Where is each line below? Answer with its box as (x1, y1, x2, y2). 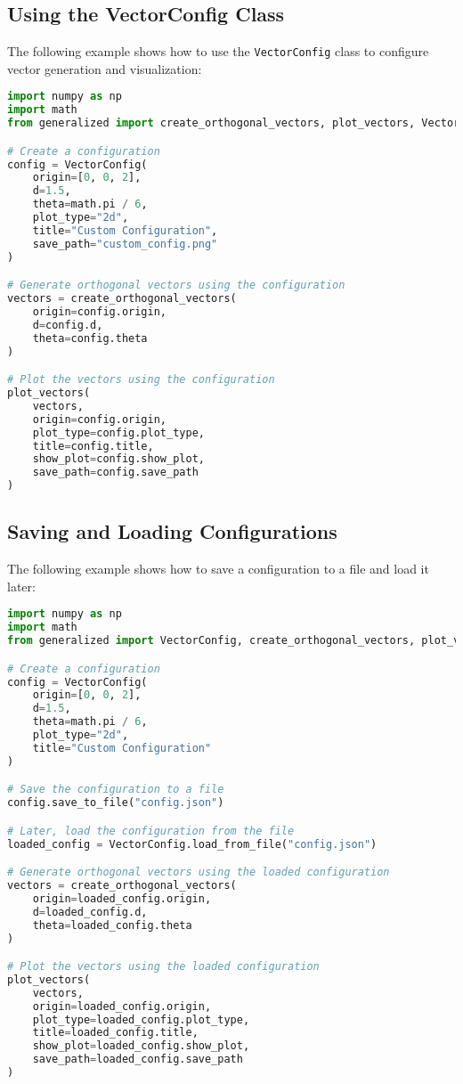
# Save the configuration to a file (7, 783, 224, 796)
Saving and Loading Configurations (7, 518, 337, 545)
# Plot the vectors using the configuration (7, 373, 275, 387)
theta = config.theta (32, 331, 148, 345)
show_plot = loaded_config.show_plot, (32, 1039, 250, 1053)
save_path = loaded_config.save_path (32, 1053, 243, 1066)
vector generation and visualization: (7, 59, 202, 77)
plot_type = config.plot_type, (32, 426, 205, 439)
